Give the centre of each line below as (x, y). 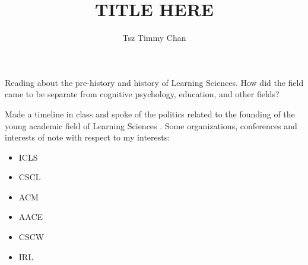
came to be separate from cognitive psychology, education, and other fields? (142, 94)
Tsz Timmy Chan (154, 38)
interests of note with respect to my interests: (88, 137)
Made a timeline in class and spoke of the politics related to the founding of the (150, 114)
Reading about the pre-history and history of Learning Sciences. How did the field (154, 82)
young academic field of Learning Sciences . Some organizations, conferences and (151, 125)
